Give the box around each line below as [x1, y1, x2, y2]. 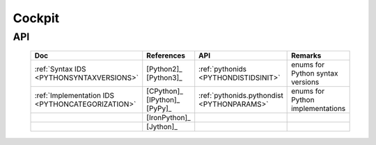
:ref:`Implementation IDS [34, 91, 115, 101]
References [146, 51, 186, 60]
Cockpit [13, 10, 60, 26]
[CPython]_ [146, 87, 184, 96]
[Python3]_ [146, 73, 182, 83]
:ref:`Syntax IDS [34, 65, 86, 74]
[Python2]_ [146, 65, 182, 74]
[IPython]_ [146, 95, 180, 105]
